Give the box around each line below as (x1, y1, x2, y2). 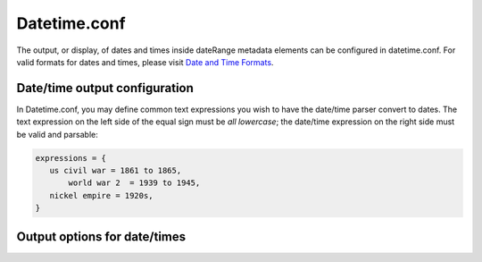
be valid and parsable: (16, 129, 98, 139)
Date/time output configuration (16, 80, 194, 96)
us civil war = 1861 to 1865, (49, 165, 182, 175)
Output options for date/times (16, 229, 187, 244)
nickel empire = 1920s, (49, 190, 154, 200)
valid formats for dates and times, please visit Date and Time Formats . (16, 56, 274, 67)
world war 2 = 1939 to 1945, (68, 178, 201, 188)
